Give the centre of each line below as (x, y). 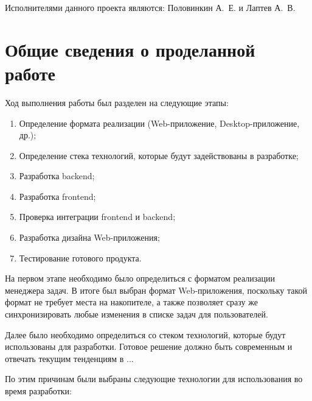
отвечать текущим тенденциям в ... (69, 358)
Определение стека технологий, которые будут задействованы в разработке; (159, 155)
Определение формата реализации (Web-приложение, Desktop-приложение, (159, 123)
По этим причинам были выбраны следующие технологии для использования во (154, 379)
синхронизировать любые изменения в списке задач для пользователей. (137, 314)
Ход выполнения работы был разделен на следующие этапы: (117, 102)
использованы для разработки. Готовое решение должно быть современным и (149, 346)
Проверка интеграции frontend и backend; (97, 217)
